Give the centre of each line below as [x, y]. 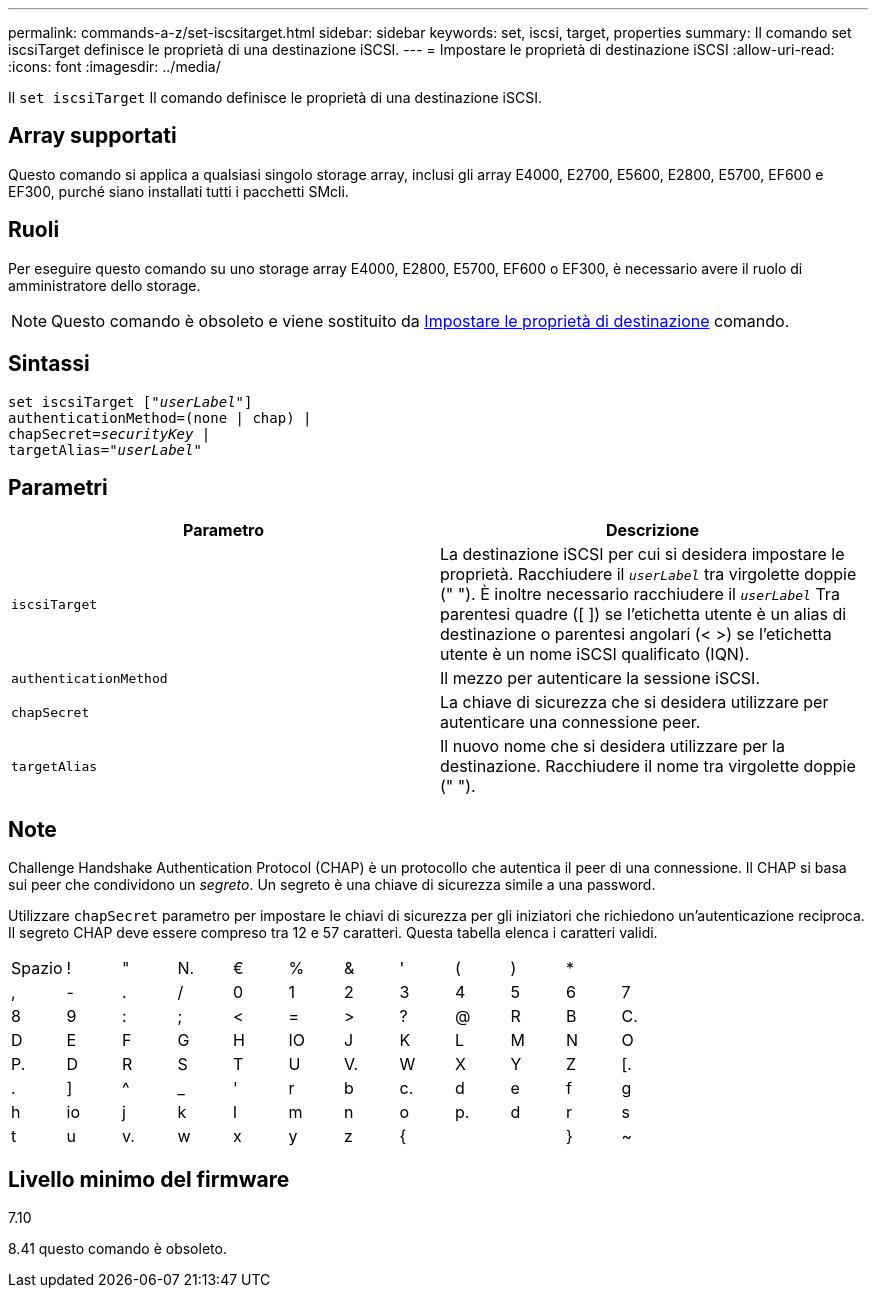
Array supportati [92, 136]
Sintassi [49, 364]
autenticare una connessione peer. [570, 722]
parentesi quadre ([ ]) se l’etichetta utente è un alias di [643, 614]
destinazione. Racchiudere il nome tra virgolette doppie [648, 766]
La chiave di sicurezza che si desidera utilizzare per [634, 702]
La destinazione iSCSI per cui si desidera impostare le [642, 554]
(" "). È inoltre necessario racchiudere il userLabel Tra [640, 594]
